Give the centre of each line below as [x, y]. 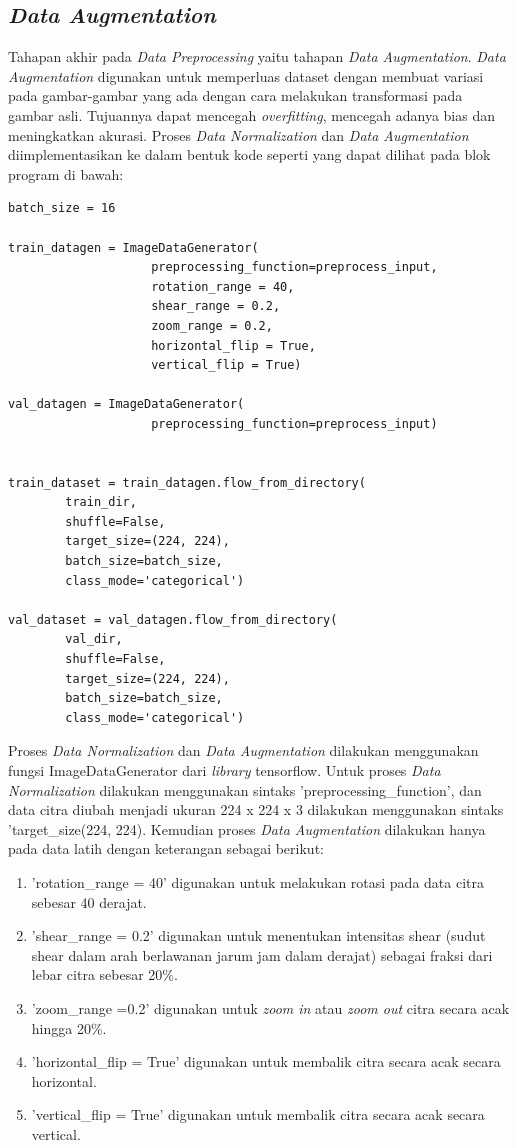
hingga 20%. [69, 1027]
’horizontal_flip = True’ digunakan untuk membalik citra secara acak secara [266, 1061]
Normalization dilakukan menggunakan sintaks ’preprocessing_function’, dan [245, 789]
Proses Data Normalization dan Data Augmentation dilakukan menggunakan [243, 750]
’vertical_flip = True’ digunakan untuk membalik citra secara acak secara [258, 1114]
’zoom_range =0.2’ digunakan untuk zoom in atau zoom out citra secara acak [270, 1007]
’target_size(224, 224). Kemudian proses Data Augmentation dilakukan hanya [247, 828]
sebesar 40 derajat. [89, 901]
